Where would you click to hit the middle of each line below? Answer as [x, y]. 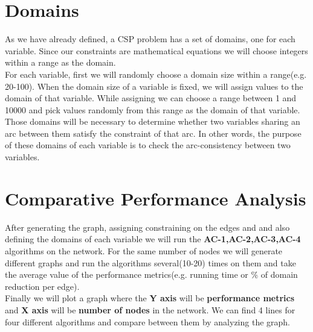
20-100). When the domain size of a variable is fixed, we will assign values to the [154, 86]
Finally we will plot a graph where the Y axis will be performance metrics [150, 298]
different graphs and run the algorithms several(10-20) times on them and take [150, 262]
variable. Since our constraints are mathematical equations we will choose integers [156, 50]
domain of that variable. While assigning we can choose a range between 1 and [151, 98]
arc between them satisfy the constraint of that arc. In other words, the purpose [153, 133]
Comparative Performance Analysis [156, 198]
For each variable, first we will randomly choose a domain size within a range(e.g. [156, 74]
